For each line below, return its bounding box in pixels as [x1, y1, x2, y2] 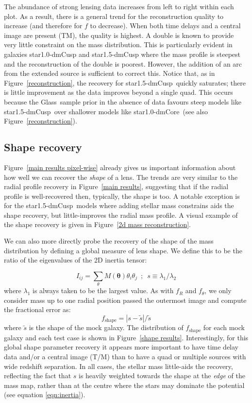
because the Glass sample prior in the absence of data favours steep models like [4, 96, 241, 106]
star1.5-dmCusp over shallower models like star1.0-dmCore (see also [4, 106, 208, 116]
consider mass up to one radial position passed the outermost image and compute [4, 295, 247, 305]
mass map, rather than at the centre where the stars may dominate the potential [4, 380, 245, 390]
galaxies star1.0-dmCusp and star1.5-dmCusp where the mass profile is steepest [4, 49, 241, 59]
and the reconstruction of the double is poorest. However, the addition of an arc [4, 58, 242, 69]
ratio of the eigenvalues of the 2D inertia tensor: [4, 255, 147, 265]
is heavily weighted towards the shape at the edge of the [79, 370, 245, 381]
